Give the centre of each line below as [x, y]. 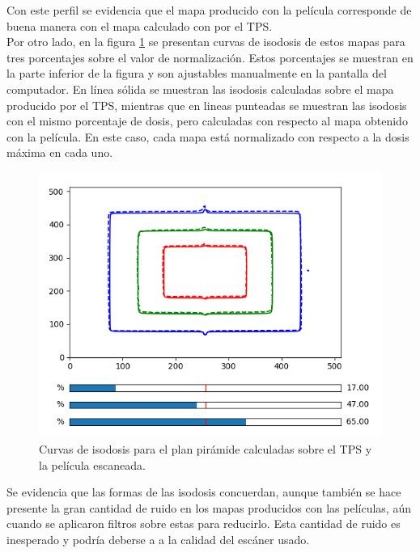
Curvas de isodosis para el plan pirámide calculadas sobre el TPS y [206, 449]
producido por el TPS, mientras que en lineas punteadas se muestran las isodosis [207, 105]
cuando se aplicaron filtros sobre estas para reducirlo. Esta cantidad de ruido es [204, 523]
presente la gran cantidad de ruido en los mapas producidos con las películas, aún [209, 507]
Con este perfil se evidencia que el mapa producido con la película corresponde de [209, 10]
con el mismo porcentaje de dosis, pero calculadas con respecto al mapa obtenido [207, 121]
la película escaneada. [92, 464]
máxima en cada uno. [60, 152]
